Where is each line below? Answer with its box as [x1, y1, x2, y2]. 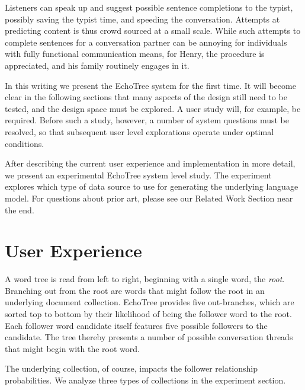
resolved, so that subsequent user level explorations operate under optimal [5, 125, 274, 138]
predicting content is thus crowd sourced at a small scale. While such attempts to [5, 24, 301, 37]
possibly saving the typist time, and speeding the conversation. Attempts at [5, 12, 280, 25]
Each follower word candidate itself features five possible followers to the [5, 319, 268, 331]
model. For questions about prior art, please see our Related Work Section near [5, 191, 293, 204]
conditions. [5, 137, 44, 149]
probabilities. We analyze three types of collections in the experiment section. [5, 373, 286, 386]
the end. [5, 203, 34, 216]
